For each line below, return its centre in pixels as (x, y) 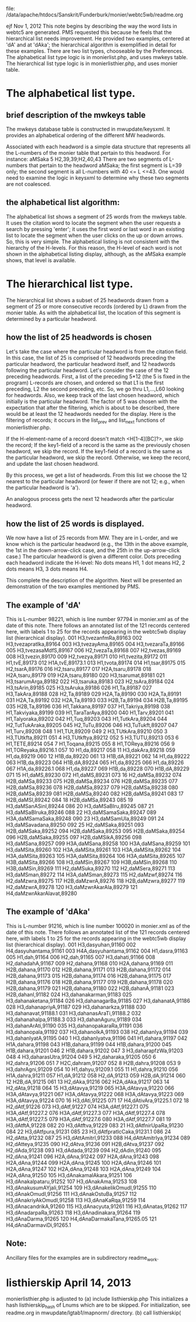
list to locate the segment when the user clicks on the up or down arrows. (94, 235)
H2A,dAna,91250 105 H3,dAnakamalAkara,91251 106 (69, 1175)
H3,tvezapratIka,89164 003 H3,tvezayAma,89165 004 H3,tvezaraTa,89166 (95, 644)
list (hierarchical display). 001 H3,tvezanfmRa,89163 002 (74, 638)
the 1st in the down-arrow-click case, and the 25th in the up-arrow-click (93, 550)
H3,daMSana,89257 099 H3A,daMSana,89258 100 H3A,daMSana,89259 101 (98, 843)
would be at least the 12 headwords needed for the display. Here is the (91, 413)
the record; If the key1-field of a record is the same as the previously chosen (98, 445)
